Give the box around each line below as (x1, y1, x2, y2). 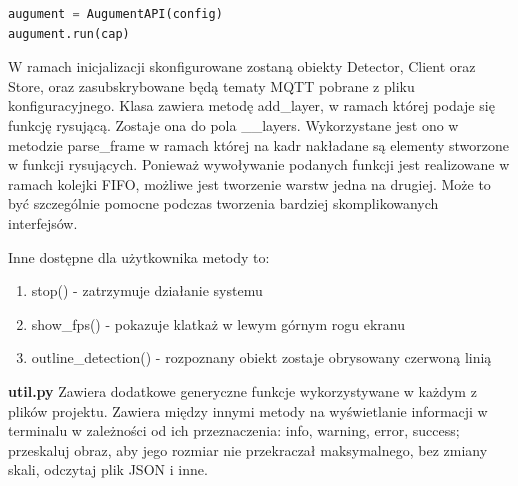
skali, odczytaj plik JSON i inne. (8, 459, 208, 480)
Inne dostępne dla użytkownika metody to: (8, 246, 270, 267)
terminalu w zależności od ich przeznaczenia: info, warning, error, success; (8, 420, 460, 441)
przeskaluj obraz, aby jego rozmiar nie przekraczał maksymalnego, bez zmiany (8, 439, 488, 460)
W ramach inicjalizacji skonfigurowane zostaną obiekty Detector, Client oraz (8, 56, 476, 77)
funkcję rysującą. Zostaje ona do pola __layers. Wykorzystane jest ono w (8, 114, 459, 135)
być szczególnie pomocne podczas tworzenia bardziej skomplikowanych (8, 193, 439, 214)
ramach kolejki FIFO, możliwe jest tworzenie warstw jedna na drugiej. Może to (8, 173, 491, 194)
